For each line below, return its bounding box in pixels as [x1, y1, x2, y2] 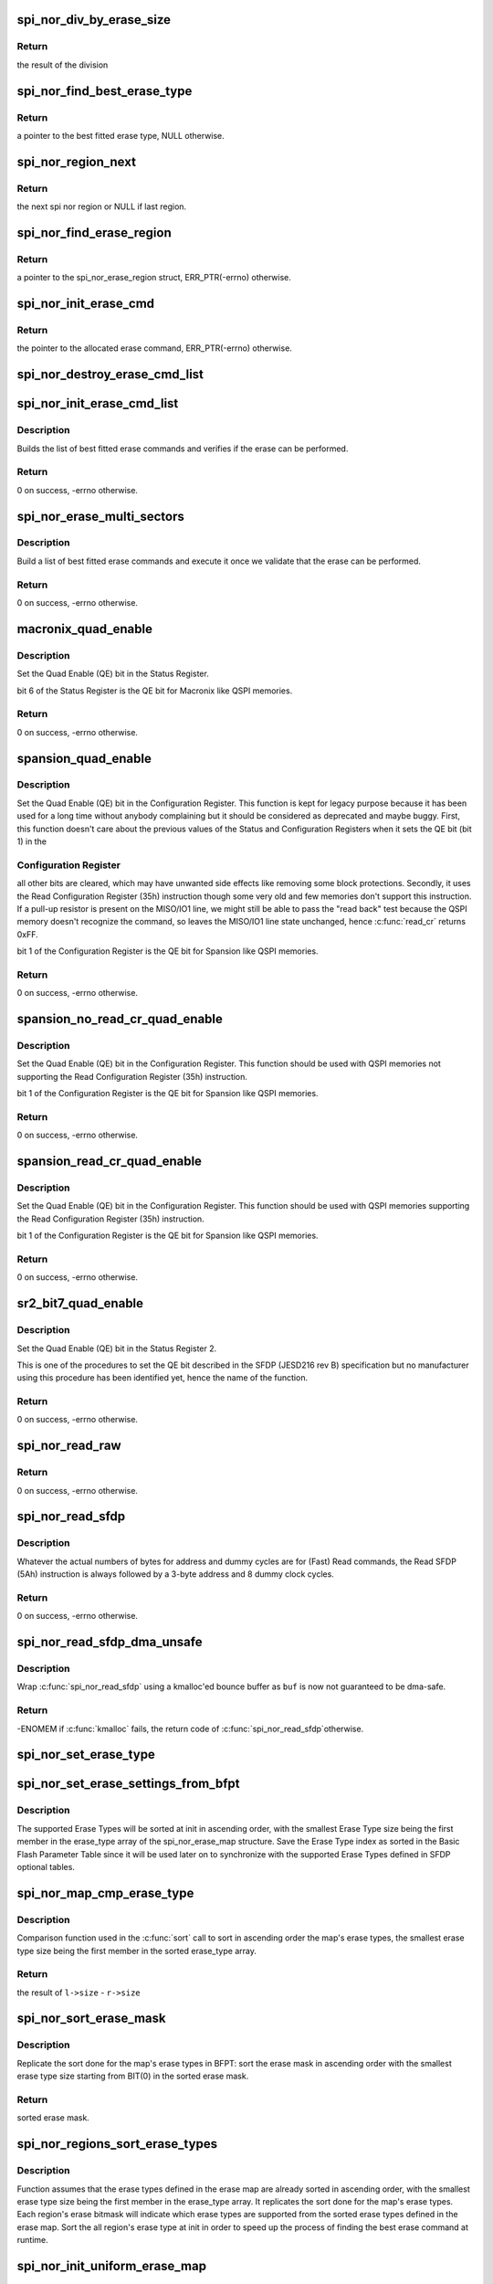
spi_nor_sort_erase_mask [16, 2011, 166, 2026]
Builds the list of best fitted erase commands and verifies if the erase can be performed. [16, 443, 349, 454]
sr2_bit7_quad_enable [16, 1295, 144, 1311]
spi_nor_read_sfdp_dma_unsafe [16, 1634, 203, 1650]
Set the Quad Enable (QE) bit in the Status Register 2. [16, 1343, 217, 1354]
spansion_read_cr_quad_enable [16, 1154, 203, 1169]
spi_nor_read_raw [16, 1438, 122, 1454]
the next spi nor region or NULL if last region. [16, 201, 187, 212]
